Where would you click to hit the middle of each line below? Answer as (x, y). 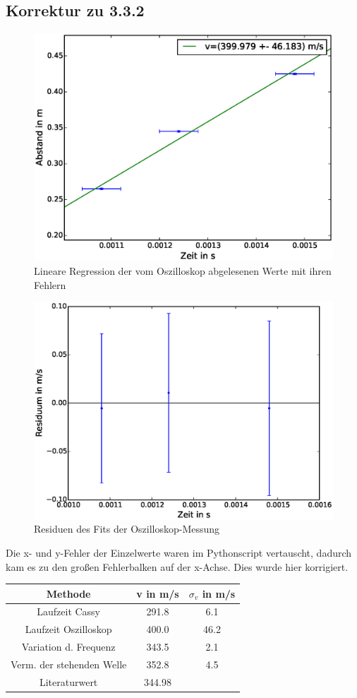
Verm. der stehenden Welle (69, 664)
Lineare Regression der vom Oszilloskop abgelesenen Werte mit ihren (183, 270)
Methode (68, 593)
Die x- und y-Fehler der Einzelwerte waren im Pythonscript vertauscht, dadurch (179, 552)
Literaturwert (68, 681)
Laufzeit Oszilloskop (68, 629)
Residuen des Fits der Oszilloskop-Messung (127, 529)
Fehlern (50, 284)
